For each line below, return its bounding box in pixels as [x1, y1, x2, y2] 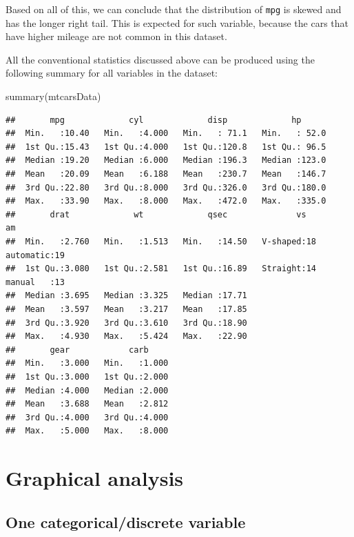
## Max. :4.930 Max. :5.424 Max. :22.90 [6, 331, 247, 342]
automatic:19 [6, 250, 65, 260]
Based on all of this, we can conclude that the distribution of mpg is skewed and [6, 2, 342, 16]
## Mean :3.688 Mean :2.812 [6, 399, 169, 409]
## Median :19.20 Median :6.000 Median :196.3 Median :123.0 [6, 155, 326, 166]
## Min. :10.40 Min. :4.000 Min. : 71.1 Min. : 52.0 [6, 128, 326, 139]
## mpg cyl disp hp [6, 115, 302, 125]
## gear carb [6, 344, 149, 355]
